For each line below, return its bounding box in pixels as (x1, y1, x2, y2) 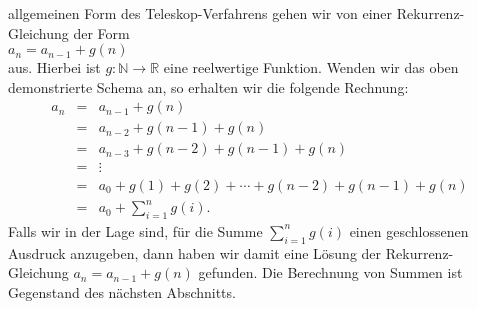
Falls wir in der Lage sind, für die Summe (8, 220, 263, 241)
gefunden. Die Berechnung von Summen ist (198, 262, 463, 283)
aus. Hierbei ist (8, 57, 101, 78)
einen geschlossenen (349, 220, 469, 241)
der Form (73, 22, 130, 43)
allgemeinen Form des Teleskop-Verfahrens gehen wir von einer (8, 3, 393, 23)
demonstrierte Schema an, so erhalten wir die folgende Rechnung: (8, 76, 409, 97)
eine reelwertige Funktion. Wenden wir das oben (163, 57, 459, 78)
